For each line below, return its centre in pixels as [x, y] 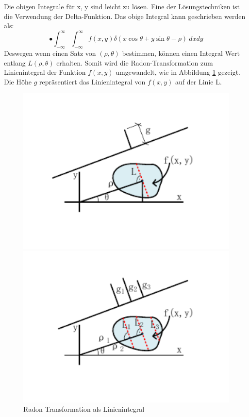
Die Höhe [18, 81]
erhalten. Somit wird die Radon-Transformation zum [135, 62]
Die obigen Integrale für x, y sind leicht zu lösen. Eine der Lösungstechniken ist [122, 6]
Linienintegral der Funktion [45, 72]
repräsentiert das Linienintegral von [92, 81]
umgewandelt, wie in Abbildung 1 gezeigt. [178, 72]
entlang [15, 62]
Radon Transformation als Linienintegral [84, 409]
